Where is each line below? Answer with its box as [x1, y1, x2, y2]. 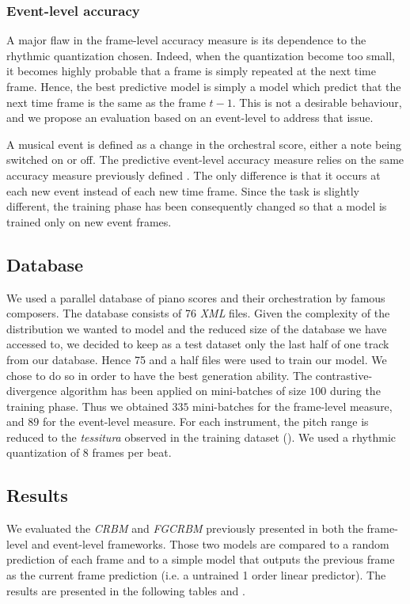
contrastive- [315, 367, 373, 383]
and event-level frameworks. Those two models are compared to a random [31, 535, 389, 552]
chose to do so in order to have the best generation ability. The [6, 367, 313, 383]
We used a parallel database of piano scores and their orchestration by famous [6, 289, 385, 306]
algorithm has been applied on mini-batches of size [60, 382, 306, 399]
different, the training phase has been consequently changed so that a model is [6, 198, 387, 215]
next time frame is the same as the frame [6, 93, 206, 110]
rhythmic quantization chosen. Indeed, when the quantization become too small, [6, 47, 395, 63]
